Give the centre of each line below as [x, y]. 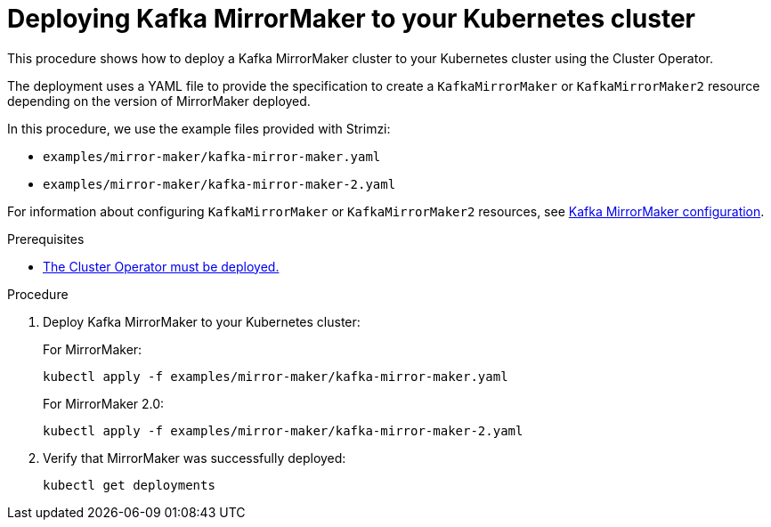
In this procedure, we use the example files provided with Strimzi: [199, 128]
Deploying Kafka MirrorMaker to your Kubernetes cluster [352, 19]
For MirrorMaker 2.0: [104, 403]
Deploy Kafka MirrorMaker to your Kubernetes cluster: [202, 321]
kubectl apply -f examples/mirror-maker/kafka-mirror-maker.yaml [276, 376]
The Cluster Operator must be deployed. [161, 266]
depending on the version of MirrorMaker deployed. [159, 101]
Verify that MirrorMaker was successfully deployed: [195, 458]
